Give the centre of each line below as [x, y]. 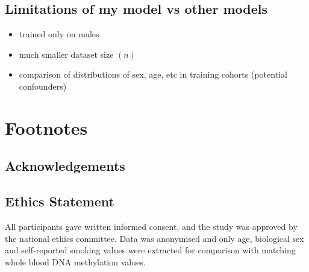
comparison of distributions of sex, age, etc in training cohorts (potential [153, 74]
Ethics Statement [60, 201]
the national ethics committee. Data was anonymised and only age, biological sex [154, 238]
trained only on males [59, 34]
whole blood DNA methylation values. [75, 261]
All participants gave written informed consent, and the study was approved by [151, 226]
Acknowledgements [65, 166]
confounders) [43, 86]
